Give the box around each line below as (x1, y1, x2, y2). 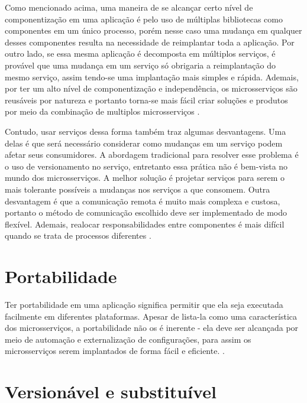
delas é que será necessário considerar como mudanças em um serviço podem (5, 136, 283, 149)
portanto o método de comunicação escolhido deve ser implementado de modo (5, 206, 287, 219)
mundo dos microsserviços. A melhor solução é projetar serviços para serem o (5, 171, 285, 184)
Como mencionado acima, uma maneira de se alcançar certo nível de (5, 1, 253, 13)
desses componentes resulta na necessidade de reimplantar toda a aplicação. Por (5, 35, 295, 48)
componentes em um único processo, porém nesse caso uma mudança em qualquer (5, 24, 302, 37)
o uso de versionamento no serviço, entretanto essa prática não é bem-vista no (5, 160, 288, 172)
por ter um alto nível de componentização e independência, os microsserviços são (5, 82, 298, 95)
